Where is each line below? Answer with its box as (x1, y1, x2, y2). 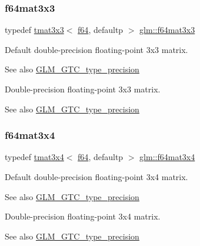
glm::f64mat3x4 (139, 151, 195, 163)
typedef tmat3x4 (5, 151, 64, 163)
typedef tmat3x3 (5, 24, 64, 36)
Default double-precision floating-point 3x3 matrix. (5, 43, 188, 55)
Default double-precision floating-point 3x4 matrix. (5, 171, 188, 182)
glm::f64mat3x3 (139, 24, 195, 36)
